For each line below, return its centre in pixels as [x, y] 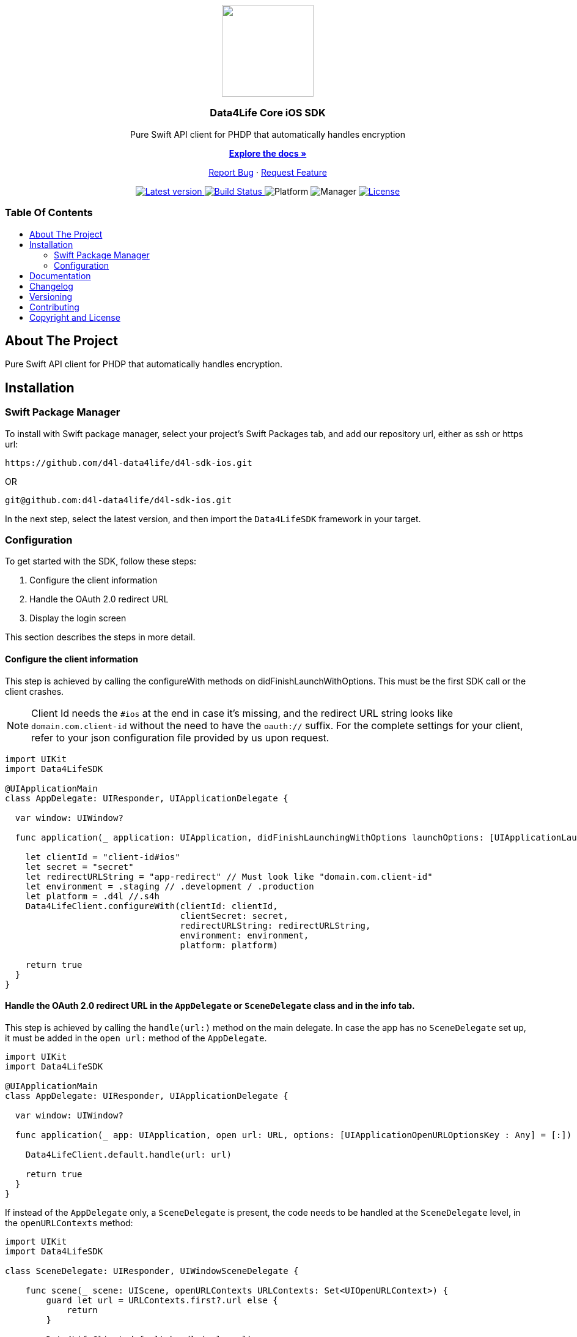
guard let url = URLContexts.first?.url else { [162, 1300]
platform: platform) [229, 945]
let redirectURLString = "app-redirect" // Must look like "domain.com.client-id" [229, 876]
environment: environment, [244, 935]
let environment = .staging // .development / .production [170, 886]
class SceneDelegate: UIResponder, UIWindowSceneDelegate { [152, 1271]
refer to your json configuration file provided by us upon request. [180, 737]
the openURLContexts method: [69, 1223]
